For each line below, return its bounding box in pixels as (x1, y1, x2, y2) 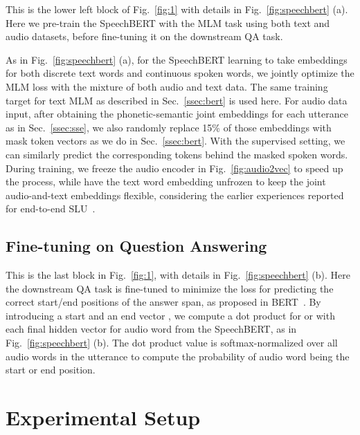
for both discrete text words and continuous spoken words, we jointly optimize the (6, 66, 354, 80)
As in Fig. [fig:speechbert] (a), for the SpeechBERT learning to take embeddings (6, 52, 348, 66)
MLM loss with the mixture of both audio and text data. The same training (6, 79, 328, 93)
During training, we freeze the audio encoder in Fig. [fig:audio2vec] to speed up (6, 160, 343, 175)
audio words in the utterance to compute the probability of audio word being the (6, 349, 350, 363)
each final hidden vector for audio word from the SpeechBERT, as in (6, 322, 297, 336)
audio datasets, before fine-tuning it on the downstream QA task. (6, 29, 283, 44)
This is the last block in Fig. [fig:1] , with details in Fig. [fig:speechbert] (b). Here (6, 268, 350, 282)
